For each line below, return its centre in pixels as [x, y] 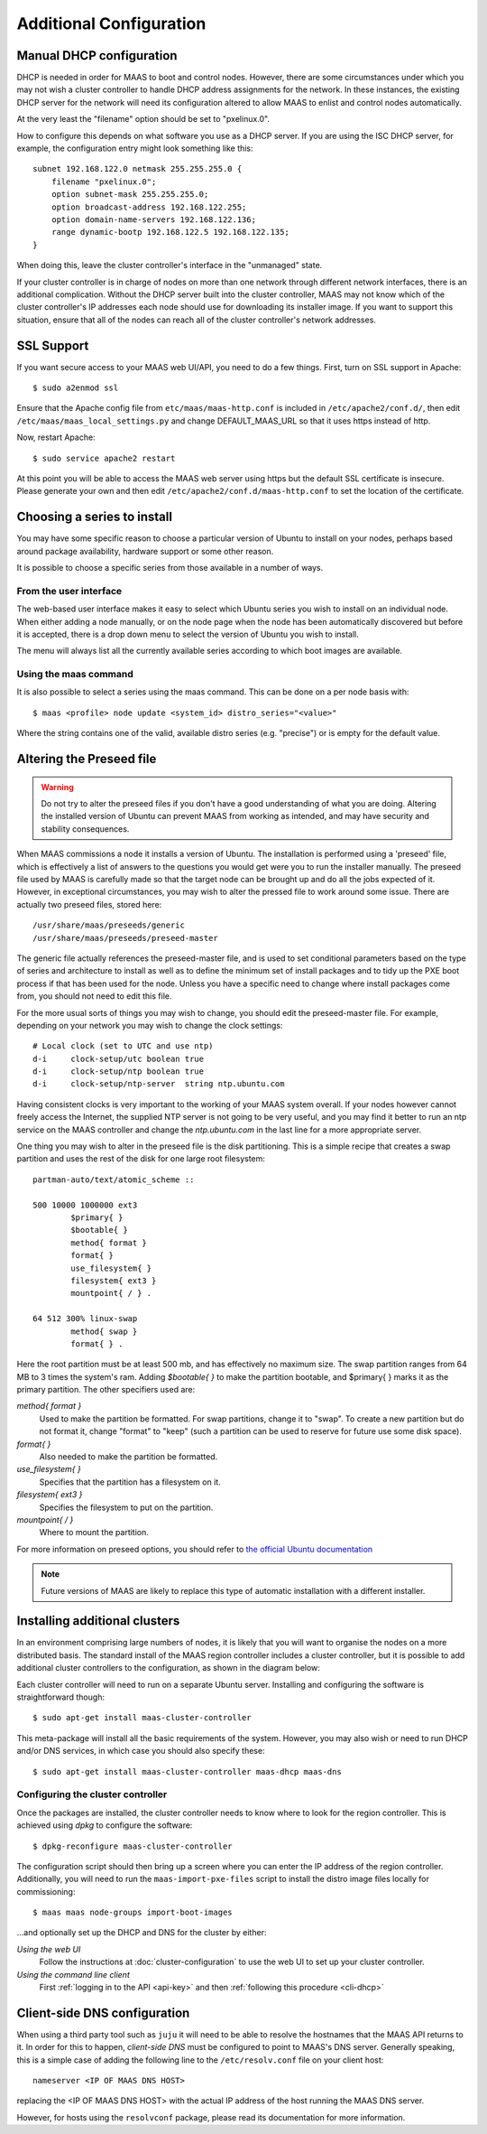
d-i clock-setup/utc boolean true [119, 1058]
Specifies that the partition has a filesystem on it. [130, 1482]
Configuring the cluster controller [92, 1794]
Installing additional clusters [98, 1621]
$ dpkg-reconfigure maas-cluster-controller [133, 1846]
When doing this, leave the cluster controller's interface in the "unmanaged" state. [170, 266]
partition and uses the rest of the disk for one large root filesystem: [141, 1159]
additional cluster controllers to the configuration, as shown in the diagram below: [168, 1668]
